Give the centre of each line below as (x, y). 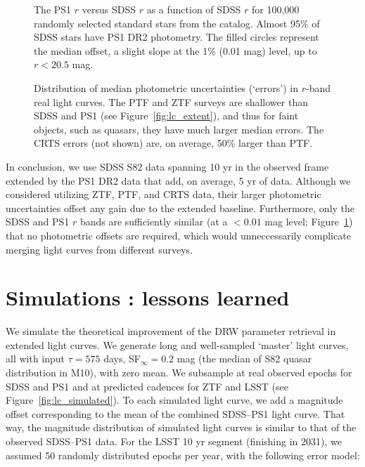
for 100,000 (275, 9)
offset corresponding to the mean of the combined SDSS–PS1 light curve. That (175, 413)
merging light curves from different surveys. (100, 249)
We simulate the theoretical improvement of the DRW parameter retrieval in (171, 331)
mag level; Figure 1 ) (309, 222)
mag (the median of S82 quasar (244, 359)
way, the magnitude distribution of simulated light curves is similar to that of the (181, 427)
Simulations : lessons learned (148, 297)
